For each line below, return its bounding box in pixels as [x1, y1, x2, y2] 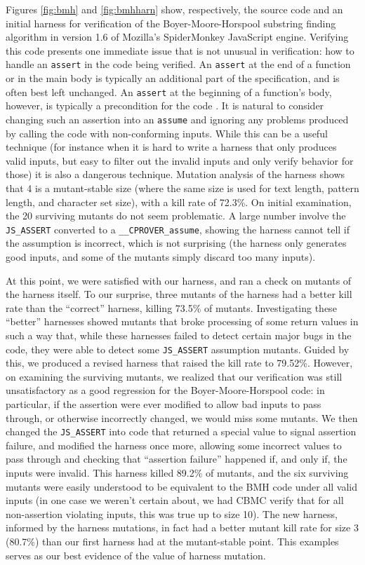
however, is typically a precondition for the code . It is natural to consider [6, 98, 324, 113]
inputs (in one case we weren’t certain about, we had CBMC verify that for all [6, 493, 344, 508]
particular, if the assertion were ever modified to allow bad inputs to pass [6, 396, 321, 411]
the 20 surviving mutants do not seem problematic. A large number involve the [6, 208, 346, 223]
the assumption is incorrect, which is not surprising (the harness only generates [6, 236, 347, 250]
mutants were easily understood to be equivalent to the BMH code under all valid [6, 479, 358, 493]
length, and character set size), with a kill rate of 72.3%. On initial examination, [6, 194, 352, 209]
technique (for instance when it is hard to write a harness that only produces [6, 139, 337, 154]
